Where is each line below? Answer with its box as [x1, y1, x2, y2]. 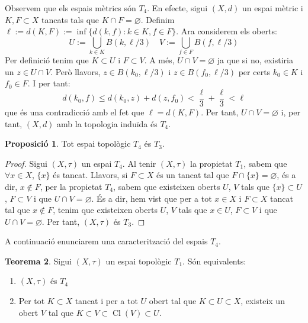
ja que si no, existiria [217, 54, 293, 66]
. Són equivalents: [182, 254, 246, 267]
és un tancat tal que [156, 169, 229, 181]
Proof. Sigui [5, 157, 47, 169]
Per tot [18, 295, 45, 307]
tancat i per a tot [75, 295, 138, 307]
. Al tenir [122, 157, 156, 169]
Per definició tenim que [5, 54, 89, 66]
